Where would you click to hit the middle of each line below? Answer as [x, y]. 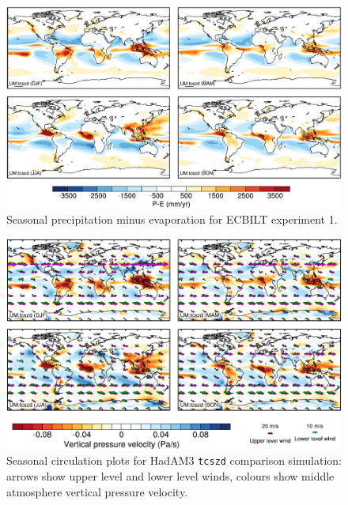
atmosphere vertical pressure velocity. [97, 491]
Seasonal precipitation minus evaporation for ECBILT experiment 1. [172, 219]
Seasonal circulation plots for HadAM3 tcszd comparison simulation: [174, 460]
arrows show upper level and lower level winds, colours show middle [170, 476]
